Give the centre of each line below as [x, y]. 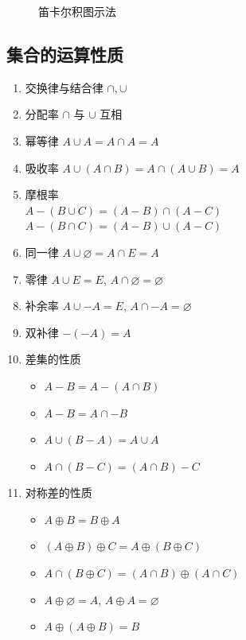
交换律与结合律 [64, 87]
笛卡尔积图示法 [77, 11]
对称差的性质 [59, 493]
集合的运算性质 [65, 54]
